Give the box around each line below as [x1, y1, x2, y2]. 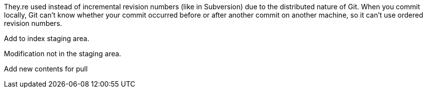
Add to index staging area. [4, 34, 89, 43]
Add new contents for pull [4, 65, 88, 73]
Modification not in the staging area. [4, 49, 121, 58]
